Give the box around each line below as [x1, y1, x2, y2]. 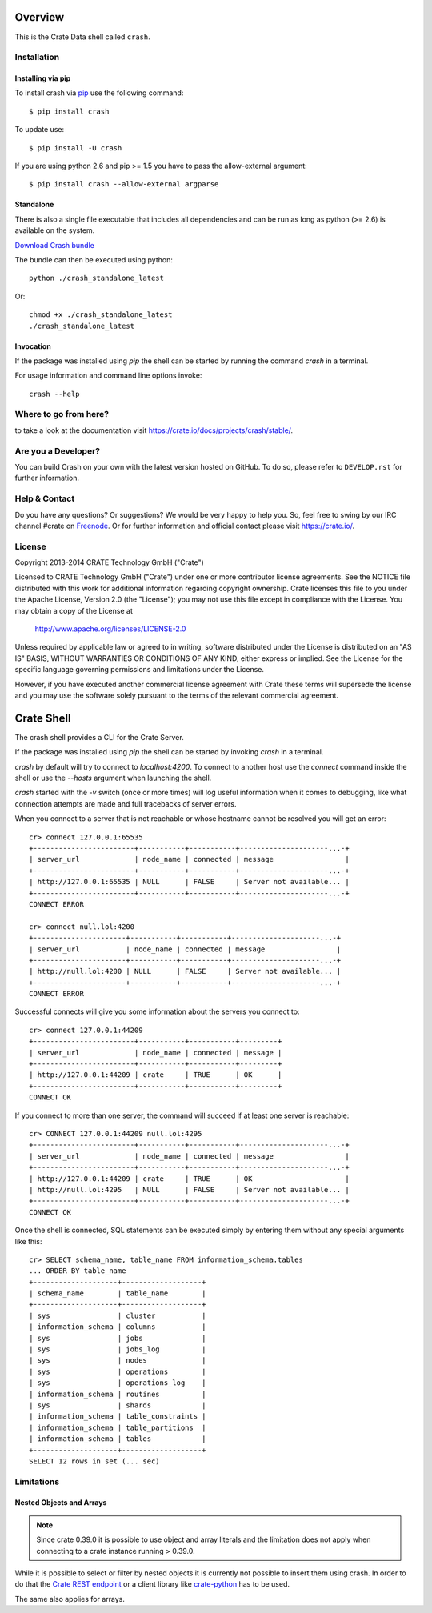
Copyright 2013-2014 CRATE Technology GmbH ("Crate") [14, 558, 204, 567]
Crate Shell [14, 711, 71, 725]
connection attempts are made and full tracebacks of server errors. [14, 798, 237, 808]
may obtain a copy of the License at [14, 606, 134, 615]
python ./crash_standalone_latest [29, 274, 164, 283]
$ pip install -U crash [29, 143, 122, 152]
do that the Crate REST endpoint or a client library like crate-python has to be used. [14, 1579, 290, 1589]
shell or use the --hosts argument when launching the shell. [14, 773, 212, 783]
